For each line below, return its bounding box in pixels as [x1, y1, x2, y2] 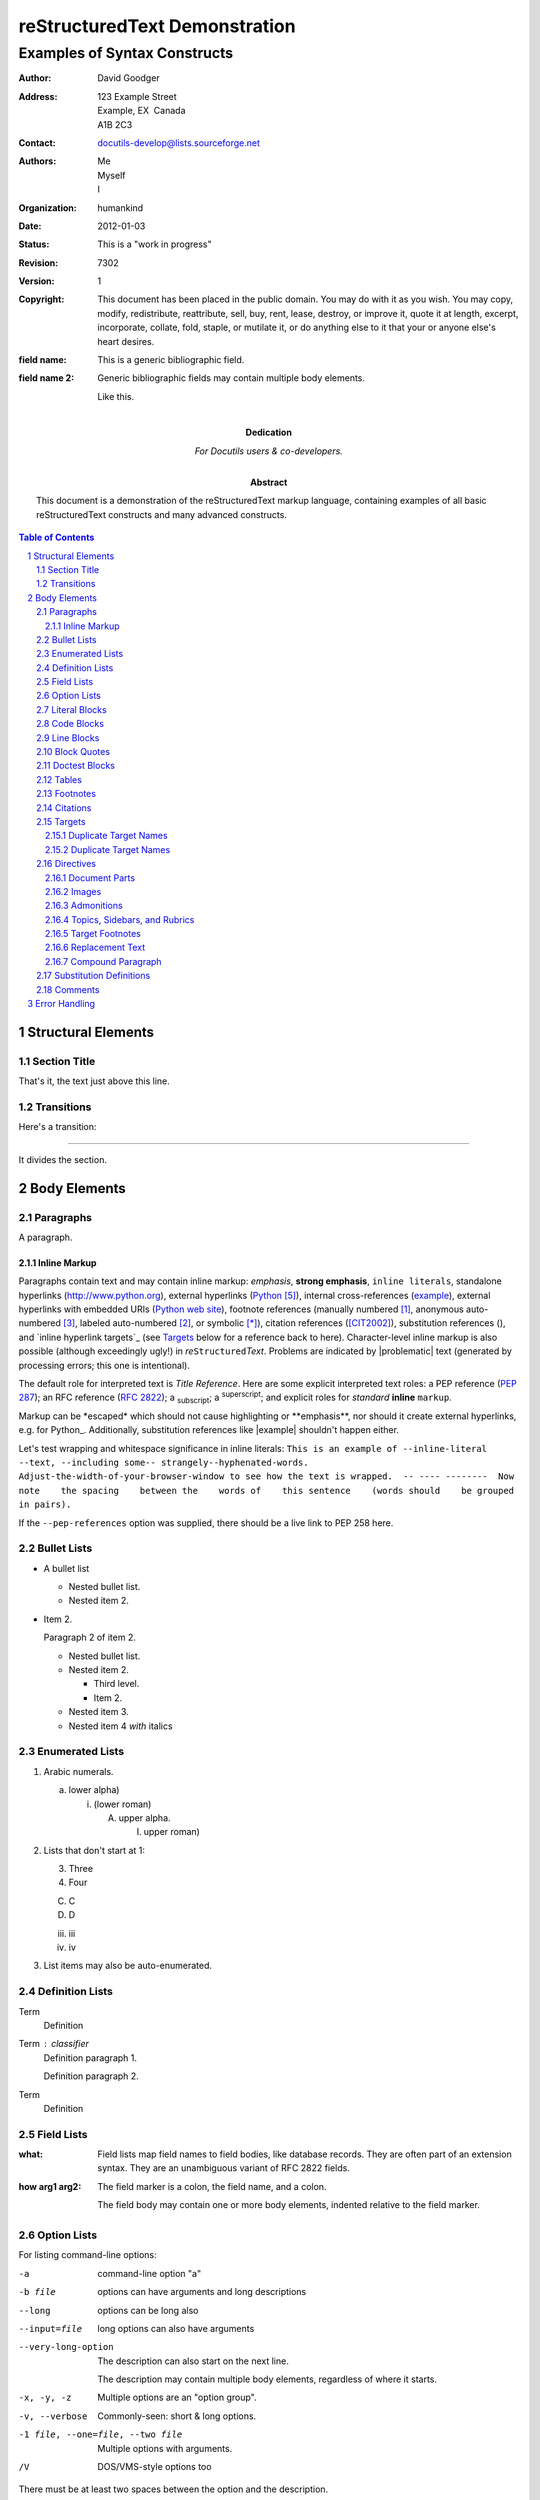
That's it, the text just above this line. [18, 1075, 170, 1087]
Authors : [18, 155, 57, 167]
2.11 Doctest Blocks [36, 760, 115, 772]
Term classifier [18, 2038, 90, 2050]
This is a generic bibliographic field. [97, 354, 245, 366]
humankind [97, 201, 144, 214]
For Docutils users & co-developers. [194, 445, 344, 457]
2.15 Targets [36, 815, 86, 827]
